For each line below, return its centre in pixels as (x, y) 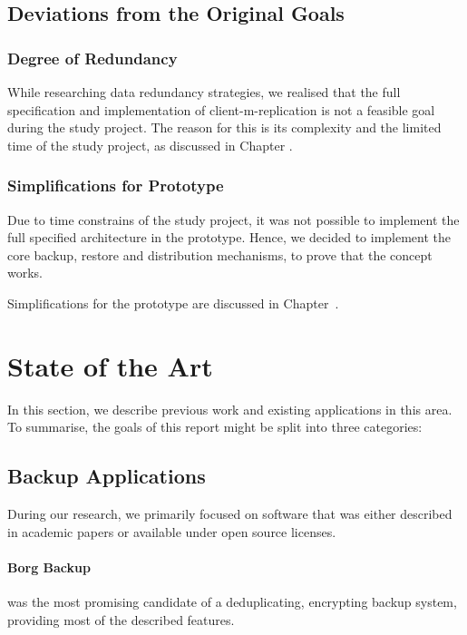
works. (25, 273)
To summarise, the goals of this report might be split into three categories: (215, 427)
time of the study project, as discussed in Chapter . (150, 145)
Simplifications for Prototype (116, 186)
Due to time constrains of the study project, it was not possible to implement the (233, 219)
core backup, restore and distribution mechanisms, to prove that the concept (220, 254)
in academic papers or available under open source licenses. (172, 531)
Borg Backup (49, 567)
